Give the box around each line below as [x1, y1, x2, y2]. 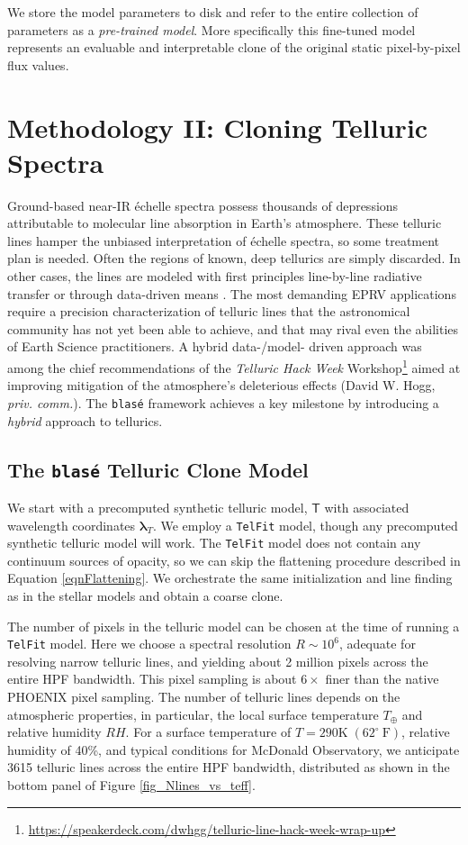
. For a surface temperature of [125, 722, 292, 741]
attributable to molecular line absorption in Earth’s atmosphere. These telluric [7, 214, 442, 232]
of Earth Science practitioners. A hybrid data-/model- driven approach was [7, 337, 422, 356]
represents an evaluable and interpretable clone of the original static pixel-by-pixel [7, 38, 461, 57]
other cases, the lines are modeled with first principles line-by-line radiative [7, 267, 422, 286]
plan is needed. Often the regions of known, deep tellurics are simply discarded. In [7, 249, 461, 268]
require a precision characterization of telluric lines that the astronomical [7, 302, 410, 321]
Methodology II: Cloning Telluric [7, 108, 428, 145]
